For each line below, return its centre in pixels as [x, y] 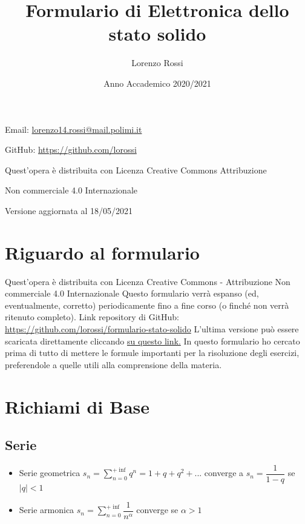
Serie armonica [47, 510]
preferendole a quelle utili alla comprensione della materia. [113, 364]
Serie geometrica [50, 473]
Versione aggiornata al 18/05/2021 [69, 210]
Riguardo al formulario [102, 252]
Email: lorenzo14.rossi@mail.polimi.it [74, 129]
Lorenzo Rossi [157, 63]
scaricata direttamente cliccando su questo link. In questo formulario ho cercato [152, 341]
